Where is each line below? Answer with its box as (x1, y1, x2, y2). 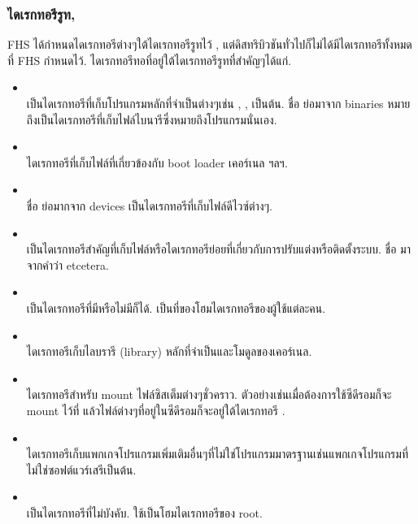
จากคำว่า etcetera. (26, 256, 109, 273)
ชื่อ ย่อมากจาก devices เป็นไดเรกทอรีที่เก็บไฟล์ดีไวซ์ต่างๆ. (26, 197, 272, 214)
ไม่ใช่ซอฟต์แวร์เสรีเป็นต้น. (26, 461, 137, 478)
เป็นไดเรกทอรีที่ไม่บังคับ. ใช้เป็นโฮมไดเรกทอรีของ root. (26, 504, 263, 521)
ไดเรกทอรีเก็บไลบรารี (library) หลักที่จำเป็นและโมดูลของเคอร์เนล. (26, 343, 312, 360)
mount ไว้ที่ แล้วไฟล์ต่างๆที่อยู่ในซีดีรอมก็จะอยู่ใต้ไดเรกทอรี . (26, 401, 285, 418)
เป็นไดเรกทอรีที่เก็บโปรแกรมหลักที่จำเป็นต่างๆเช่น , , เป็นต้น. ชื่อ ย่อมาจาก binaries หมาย (26, 95, 411, 111)
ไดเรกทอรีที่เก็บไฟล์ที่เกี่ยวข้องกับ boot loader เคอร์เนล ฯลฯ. (26, 154, 288, 171)
